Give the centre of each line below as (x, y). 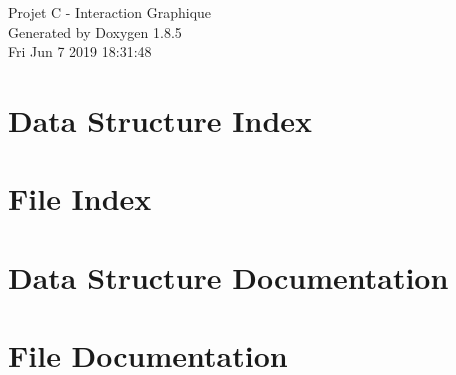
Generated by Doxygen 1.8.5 (95, 31)
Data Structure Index (160, 119)
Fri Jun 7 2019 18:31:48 (80, 51)
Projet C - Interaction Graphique (110, 12)
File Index (80, 198)
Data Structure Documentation (228, 276)
